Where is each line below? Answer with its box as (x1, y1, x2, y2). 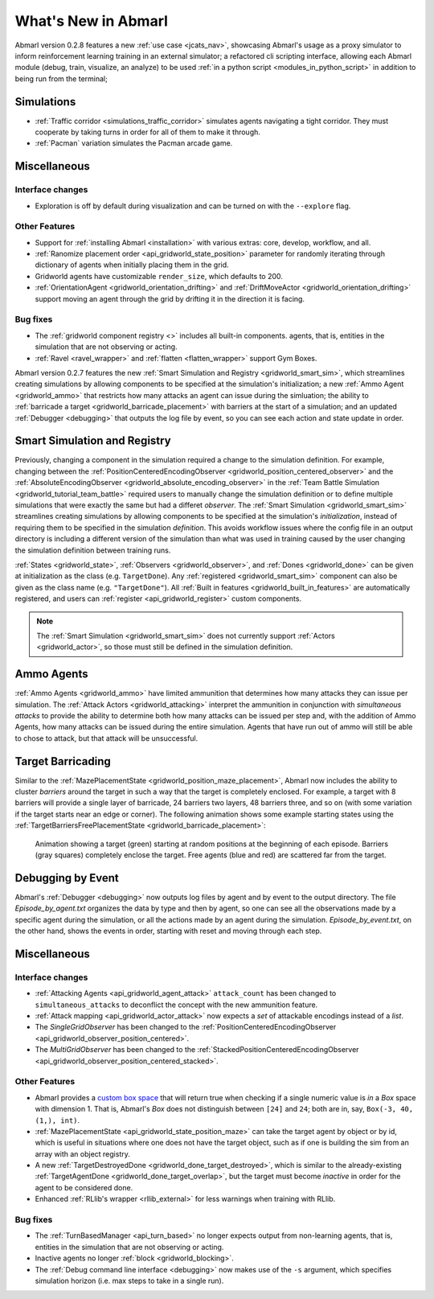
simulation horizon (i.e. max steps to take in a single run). (35, 1276, 224, 1285)
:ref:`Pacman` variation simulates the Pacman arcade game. (35, 138, 233, 148)
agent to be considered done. (35, 1182, 133, 1192)
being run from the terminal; (14, 73, 108, 84)
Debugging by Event (14, 871, 120, 885)
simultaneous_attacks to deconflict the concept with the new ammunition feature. (35, 1000, 318, 1009)
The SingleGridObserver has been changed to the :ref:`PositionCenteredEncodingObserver (35, 1022, 337, 1032)
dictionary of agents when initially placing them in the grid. (35, 260, 229, 269)
